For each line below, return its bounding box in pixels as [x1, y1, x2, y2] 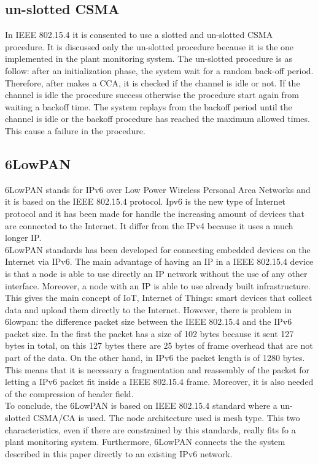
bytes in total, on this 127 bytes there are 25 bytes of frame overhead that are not [5, 339, 313, 352]
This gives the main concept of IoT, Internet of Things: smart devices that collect [5, 291, 312, 304]
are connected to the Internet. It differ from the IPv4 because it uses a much [5, 219, 293, 232]
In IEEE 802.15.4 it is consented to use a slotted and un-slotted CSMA [5, 28, 273, 41]
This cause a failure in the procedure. [5, 124, 145, 137]
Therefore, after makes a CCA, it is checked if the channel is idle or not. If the [5, 76, 300, 89]
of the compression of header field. [5, 387, 134, 400]
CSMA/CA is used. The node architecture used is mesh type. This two [33, 411, 300, 424]
